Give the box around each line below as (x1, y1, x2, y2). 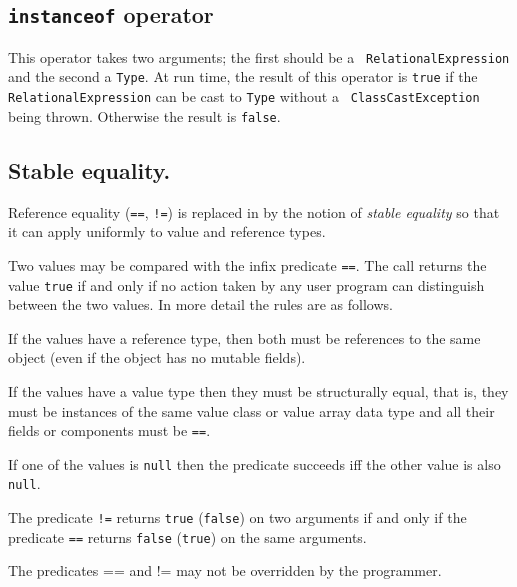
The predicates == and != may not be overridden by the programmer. (8, 560, 442, 581)
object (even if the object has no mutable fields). (8, 347, 306, 368)
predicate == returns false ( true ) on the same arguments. (8, 526, 367, 547)
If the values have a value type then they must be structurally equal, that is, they (8, 380, 509, 401)
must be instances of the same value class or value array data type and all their (8, 400, 495, 421)
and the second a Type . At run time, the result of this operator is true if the (8, 66, 478, 87)
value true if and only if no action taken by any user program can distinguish (8, 274, 485, 295)
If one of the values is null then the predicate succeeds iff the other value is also (8, 453, 501, 474)
